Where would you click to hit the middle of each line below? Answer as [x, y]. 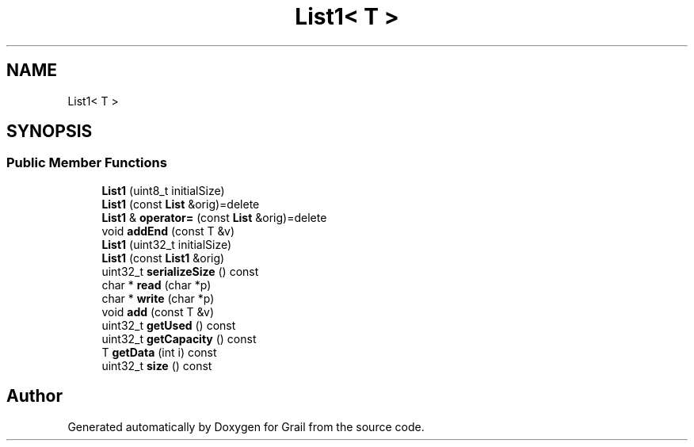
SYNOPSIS [50, 132]
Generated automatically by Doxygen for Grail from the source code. [246, 426]
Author [34, 396]
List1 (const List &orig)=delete [181, 204]
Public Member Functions [87, 163]
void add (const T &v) [158, 311]
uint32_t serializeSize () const [180, 271]
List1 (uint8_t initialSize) [163, 190]
